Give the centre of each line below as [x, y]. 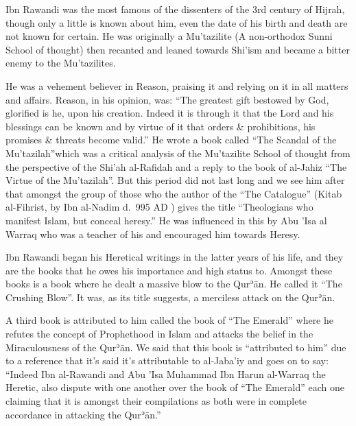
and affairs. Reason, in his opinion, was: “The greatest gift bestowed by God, [167, 99]
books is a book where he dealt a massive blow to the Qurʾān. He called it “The [174, 284]
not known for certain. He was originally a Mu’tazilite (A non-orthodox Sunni [169, 36]
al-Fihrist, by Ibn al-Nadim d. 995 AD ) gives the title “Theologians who [159, 207]
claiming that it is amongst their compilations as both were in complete [156, 401]
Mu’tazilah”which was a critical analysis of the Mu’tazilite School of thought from [178, 153]
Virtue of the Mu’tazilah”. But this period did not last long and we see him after [175, 180]
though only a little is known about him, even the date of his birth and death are [177, 22]
